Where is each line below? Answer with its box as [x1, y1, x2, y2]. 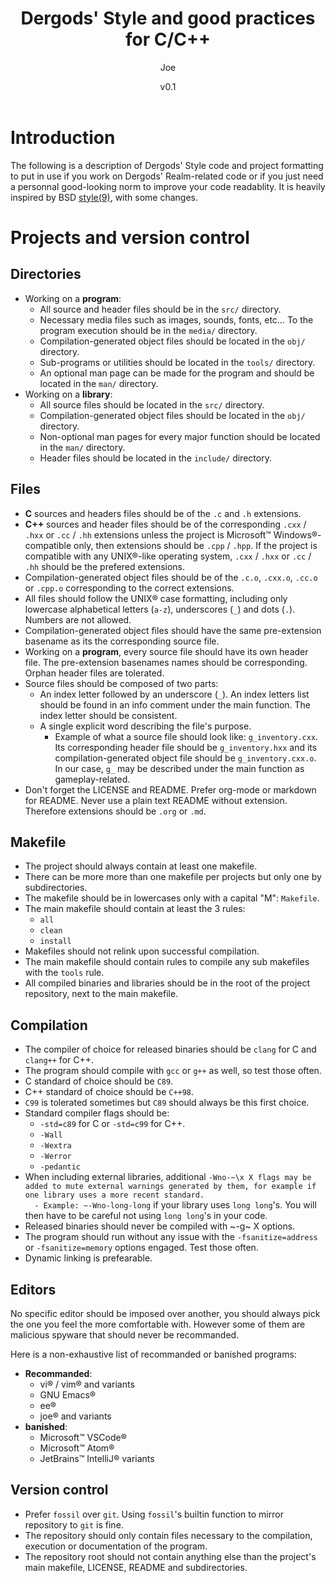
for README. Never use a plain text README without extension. [24, 794, 288, 806]
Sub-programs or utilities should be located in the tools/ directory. [39, 356, 316, 368]
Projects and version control [10, 226, 250, 249]
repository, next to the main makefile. [24, 988, 179, 1000]
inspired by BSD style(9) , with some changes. [10, 191, 198, 203]
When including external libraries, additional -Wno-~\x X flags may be [24, 1171, 312, 1183]
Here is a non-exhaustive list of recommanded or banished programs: [10, 1348, 297, 1360]
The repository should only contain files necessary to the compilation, [24, 1529, 313, 1541]
